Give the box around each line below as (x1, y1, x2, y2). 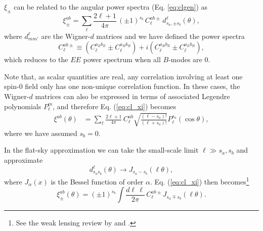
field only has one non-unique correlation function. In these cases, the (25, 81, 240, 91)
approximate (4, 154, 43, 165)
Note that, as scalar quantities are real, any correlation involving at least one (4, 71, 243, 81)
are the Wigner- (41, 30, 91, 41)
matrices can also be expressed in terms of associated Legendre (35, 90, 230, 101)
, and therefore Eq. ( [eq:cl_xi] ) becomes (53, 101, 177, 111)
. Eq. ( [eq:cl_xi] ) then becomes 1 (150, 174, 249, 187)
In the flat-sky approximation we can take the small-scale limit (4, 145, 199, 155)
